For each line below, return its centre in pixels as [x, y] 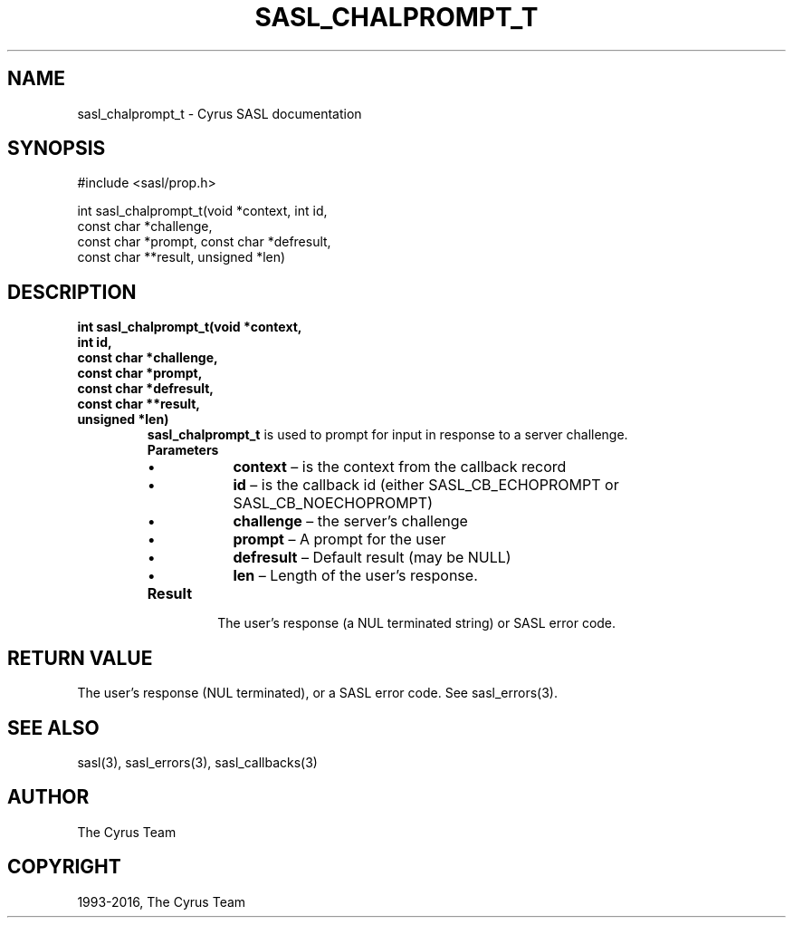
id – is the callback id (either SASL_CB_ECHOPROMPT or [426, 485]
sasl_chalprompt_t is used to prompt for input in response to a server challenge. [387, 435]
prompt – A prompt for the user [339, 540]
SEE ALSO [53, 727]
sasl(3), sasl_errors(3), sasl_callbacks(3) [197, 762]
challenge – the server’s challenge [350, 521]
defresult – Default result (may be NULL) [372, 558]
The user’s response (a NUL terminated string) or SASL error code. [417, 623]
